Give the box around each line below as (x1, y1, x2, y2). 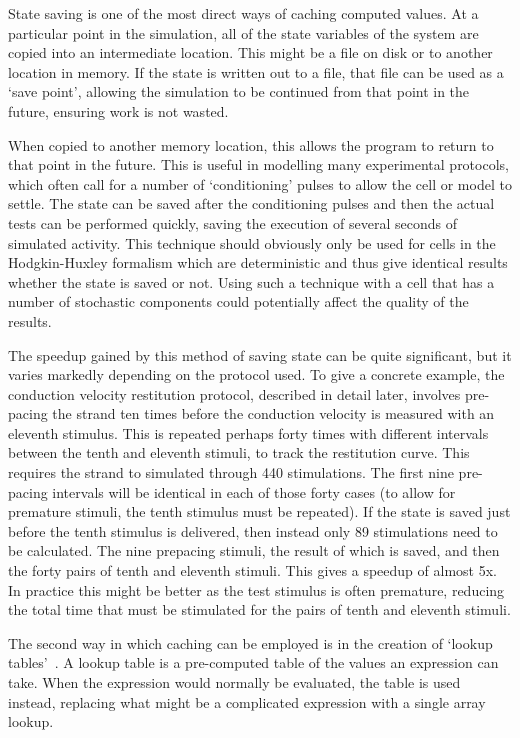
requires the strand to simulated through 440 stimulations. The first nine (8, 462, 454, 483)
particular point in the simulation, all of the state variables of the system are (8, 22, 479, 43)
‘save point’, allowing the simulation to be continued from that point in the (8, 81, 470, 102)
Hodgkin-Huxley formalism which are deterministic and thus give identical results (8, 252, 508, 273)
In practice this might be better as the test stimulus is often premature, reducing (8, 579, 505, 600)
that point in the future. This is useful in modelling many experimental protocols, (8, 154, 509, 175)
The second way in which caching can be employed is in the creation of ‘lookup (8, 632, 493, 653)
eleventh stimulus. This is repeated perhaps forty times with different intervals (8, 422, 489, 443)
